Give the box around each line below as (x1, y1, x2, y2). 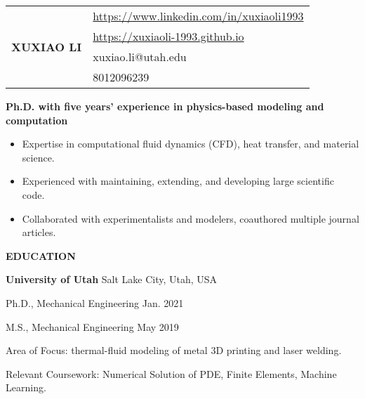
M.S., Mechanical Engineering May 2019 (6, 319, 179, 334)
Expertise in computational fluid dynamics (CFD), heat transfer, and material (22, 136, 359, 151)
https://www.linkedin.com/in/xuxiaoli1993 (93, 8, 304, 24)
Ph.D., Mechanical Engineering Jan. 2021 (6, 295, 184, 310)
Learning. (6, 380, 46, 395)
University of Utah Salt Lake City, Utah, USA (6, 272, 218, 287)
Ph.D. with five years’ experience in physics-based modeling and (6, 99, 324, 113)
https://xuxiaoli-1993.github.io (93, 28, 244, 44)
